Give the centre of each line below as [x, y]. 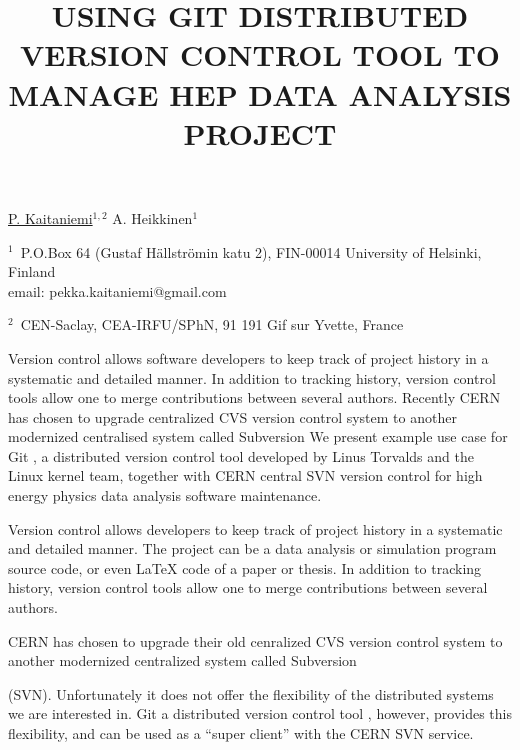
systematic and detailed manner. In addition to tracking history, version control [252, 377]
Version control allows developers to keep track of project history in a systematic [255, 528]
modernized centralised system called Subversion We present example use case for [258, 436]
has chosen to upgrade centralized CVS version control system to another [232, 416]
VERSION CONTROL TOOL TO [260, 54]
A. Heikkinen [152, 217]
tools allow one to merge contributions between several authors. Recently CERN [254, 397]
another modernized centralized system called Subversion [182, 660]
